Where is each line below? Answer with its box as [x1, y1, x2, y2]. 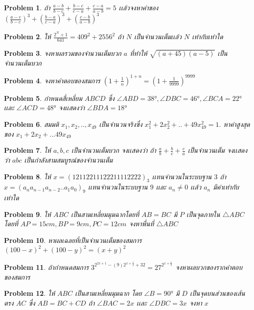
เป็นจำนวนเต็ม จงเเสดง [187, 145, 248, 155]
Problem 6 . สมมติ [4, 119, 59, 129]
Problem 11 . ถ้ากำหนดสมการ [4, 262, 89, 272]
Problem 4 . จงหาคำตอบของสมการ [4, 75, 100, 85]
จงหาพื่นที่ [129, 218, 154, 229]
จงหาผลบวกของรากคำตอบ [175, 262, 243, 272]
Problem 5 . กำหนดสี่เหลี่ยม [4, 93, 82, 103]
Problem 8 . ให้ [4, 171, 51, 181]
